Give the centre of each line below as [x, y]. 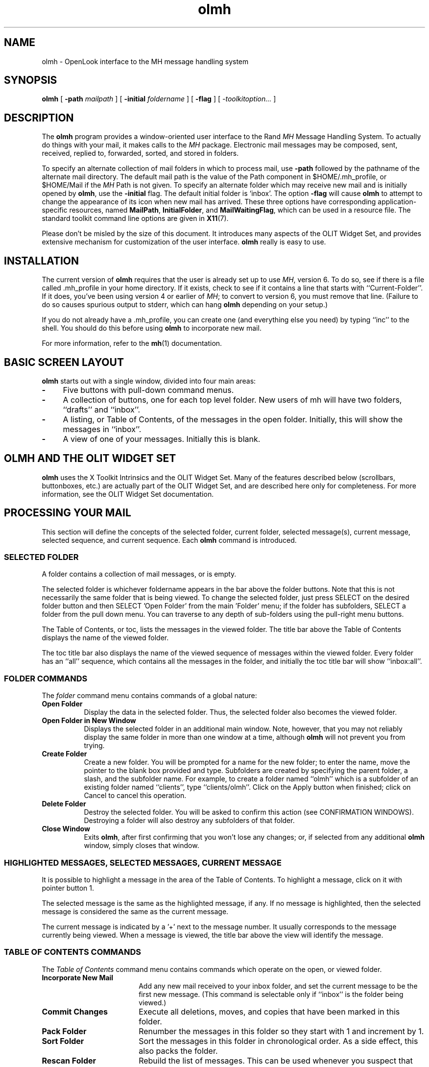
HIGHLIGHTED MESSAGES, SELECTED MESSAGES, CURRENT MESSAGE [143, 862]
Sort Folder [63, 1041]
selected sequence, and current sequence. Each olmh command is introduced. [169, 540]
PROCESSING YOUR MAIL [68, 513]
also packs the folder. [178, 1051]
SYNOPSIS [31, 80]
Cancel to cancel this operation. [135, 796]
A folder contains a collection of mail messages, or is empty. [139, 574]
